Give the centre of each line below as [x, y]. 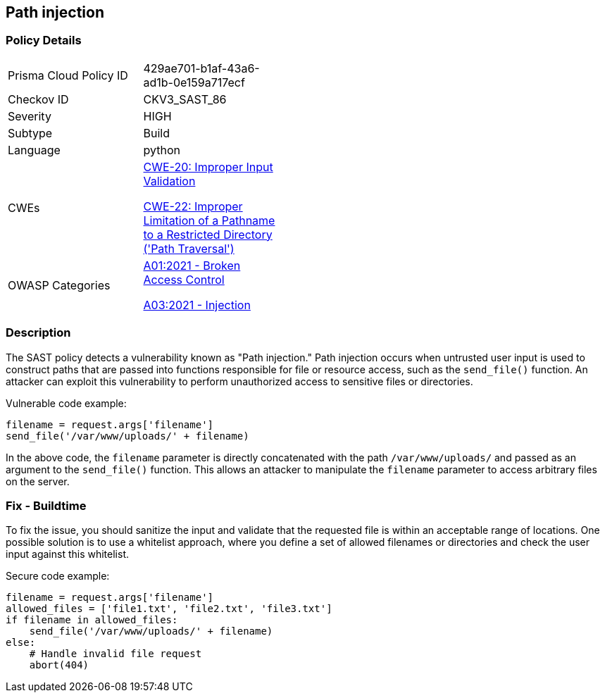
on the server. [38, 481]
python [162, 150]
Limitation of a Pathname [209, 220]
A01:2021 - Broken [192, 265]
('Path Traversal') [189, 248]
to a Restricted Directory [208, 234]
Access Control [184, 279]
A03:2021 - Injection [197, 305]
